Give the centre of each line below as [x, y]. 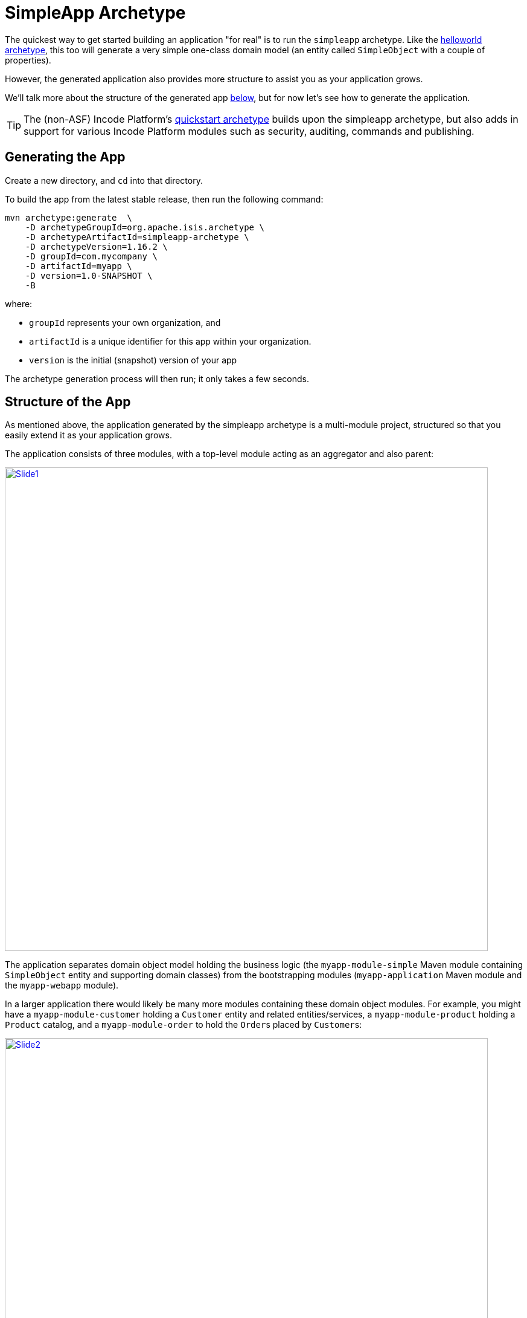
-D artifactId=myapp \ [78, 266]
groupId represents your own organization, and [125, 322]
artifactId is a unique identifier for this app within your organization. [170, 341]
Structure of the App [68, 402]
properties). [28, 60]
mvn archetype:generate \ [69, 217]
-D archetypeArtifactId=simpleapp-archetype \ [137, 237]
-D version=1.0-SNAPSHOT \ [89, 275]
